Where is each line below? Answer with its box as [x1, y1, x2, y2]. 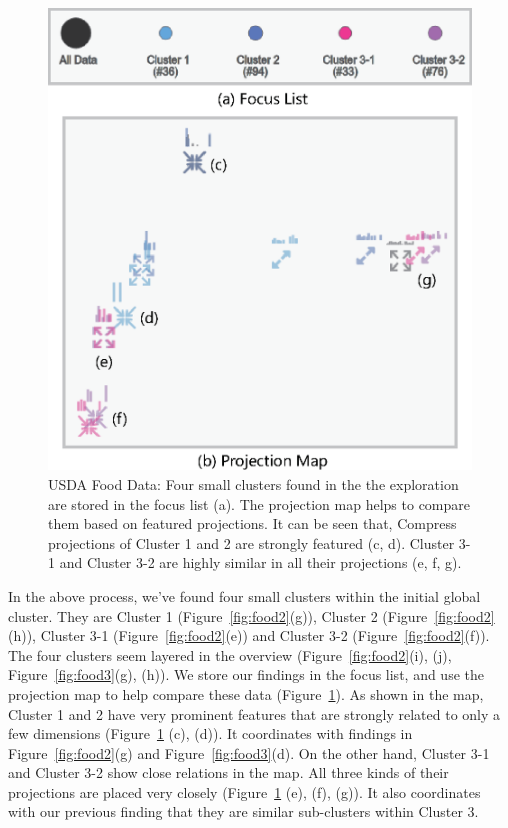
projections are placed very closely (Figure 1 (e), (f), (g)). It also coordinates [8, 781, 481, 802]
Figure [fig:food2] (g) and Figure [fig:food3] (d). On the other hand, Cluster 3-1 [8, 742, 490, 763]
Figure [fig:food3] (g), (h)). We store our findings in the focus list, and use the [8, 664, 484, 685]
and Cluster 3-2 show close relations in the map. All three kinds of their [8, 762, 449, 783]
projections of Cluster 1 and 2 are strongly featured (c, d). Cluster [48, 532, 455, 553]
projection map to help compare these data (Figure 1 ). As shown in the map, [8, 683, 484, 704]
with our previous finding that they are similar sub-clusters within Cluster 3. [8, 801, 479, 822]
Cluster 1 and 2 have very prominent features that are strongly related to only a [8, 703, 501, 724]
